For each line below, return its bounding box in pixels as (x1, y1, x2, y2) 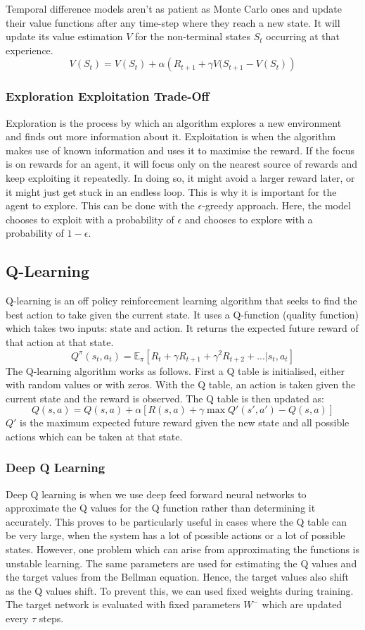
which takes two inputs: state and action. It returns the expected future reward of (6, 321, 359, 335)
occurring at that (266, 29, 340, 44)
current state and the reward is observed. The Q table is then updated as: (6, 390, 324, 405)
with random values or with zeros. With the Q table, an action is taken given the (6, 377, 356, 392)
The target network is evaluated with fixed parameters (6, 597, 241, 612)
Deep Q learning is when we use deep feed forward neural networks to (6, 486, 307, 501)
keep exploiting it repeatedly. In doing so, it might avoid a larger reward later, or (6, 170, 355, 185)
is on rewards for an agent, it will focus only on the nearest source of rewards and (6, 156, 358, 171)
